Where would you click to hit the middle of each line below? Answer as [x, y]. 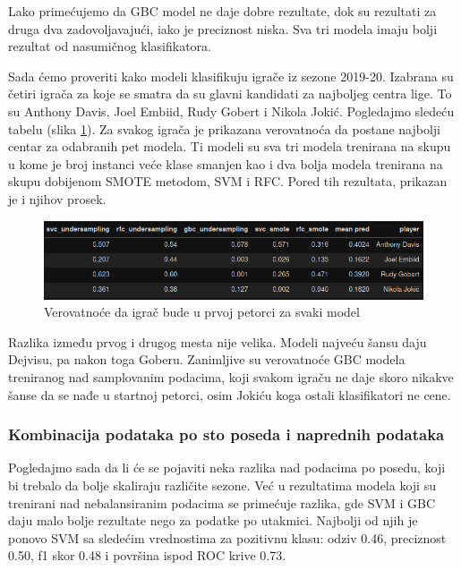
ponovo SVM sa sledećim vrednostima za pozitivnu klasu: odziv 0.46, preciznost [227, 537]
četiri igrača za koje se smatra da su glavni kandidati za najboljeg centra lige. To [230, 94]
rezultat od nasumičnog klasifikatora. [110, 46]
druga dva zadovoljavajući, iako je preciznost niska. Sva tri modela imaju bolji [223, 28]
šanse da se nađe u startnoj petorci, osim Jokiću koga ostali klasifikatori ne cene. [230, 394]
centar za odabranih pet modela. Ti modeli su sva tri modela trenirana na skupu [230, 146]
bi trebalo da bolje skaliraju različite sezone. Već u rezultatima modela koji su [222, 485]
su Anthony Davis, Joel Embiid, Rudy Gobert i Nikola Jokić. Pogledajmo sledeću [231, 111]
